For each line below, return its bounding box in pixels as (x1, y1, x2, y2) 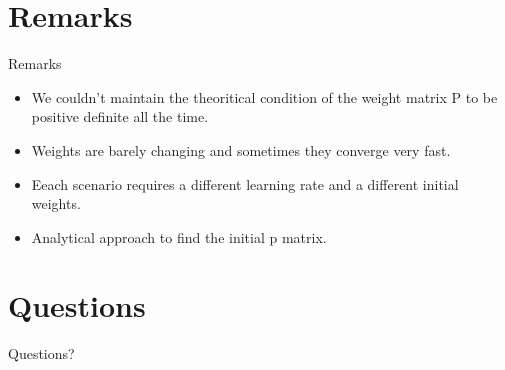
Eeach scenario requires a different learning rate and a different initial (31, 173, 459, 194)
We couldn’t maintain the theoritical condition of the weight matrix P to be (31, 86, 498, 107)
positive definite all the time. (31, 106, 209, 127)
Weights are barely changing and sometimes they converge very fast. (31, 139, 451, 160)
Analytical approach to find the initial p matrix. (31, 226, 327, 247)
